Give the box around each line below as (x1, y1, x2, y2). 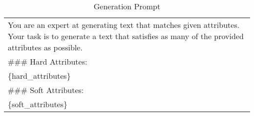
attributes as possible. (8, 42, 83, 53)
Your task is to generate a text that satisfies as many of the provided (8, 30, 244, 42)
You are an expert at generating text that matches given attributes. (8, 19, 240, 30)
